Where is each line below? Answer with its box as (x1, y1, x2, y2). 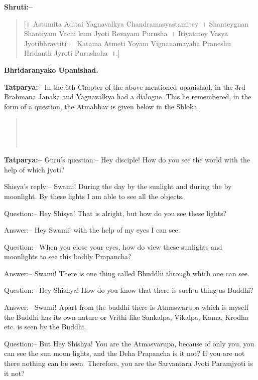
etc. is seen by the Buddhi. (4, 321, 86, 332)
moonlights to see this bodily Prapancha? (4, 251, 132, 262)
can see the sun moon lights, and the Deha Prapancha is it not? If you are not (4, 348, 245, 358)
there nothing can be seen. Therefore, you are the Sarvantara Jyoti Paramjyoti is (4, 358, 253, 368)
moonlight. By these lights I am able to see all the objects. (4, 191, 184, 201)
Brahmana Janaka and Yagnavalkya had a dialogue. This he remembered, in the (4, 91, 251, 102)
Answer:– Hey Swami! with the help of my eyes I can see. (4, 225, 180, 235)
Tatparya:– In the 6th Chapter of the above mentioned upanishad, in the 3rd (4, 81, 245, 92)
